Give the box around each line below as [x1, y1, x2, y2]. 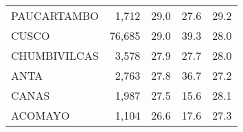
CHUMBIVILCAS [11, 47, 99, 63]
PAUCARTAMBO [11, 8, 99, 23]
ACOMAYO [11, 107, 70, 123]
